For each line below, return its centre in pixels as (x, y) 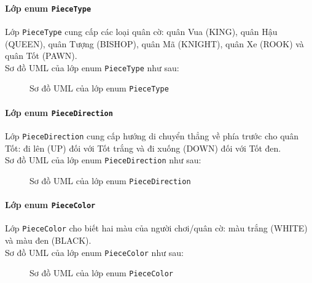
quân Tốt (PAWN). (41, 56)
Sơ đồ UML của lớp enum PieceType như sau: (92, 67)
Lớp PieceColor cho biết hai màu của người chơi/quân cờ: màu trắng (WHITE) (156, 228)
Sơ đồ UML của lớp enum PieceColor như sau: (94, 252)
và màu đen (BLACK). (48, 240)
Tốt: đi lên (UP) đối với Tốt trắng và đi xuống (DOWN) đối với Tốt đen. (143, 148)
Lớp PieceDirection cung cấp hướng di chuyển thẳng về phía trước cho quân (152, 135)
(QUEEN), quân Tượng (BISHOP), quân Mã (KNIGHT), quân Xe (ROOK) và (154, 43)
